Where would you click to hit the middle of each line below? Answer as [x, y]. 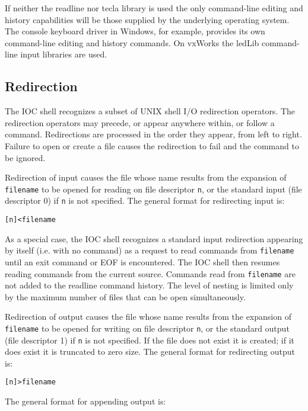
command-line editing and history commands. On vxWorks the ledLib [132, 42]
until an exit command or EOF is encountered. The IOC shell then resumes [142, 261]
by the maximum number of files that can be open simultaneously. [125, 296]
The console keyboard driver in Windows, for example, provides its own [135, 31]
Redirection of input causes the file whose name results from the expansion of [146, 177]
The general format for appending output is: [85, 401]
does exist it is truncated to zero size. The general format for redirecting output [150, 351]
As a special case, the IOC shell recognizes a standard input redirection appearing [154, 238]
